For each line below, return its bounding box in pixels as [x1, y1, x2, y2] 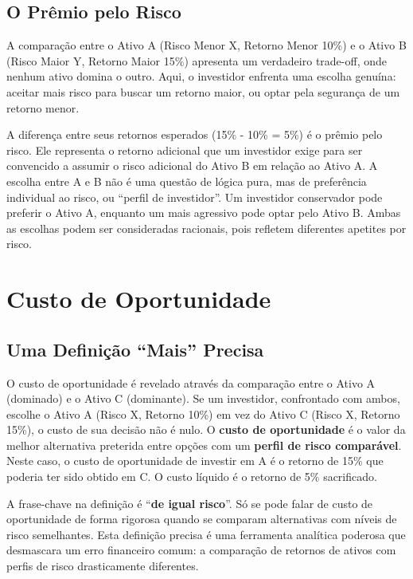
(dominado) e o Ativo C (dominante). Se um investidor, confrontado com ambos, [6, 390, 400, 407]
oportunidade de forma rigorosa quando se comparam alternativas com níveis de [6, 510, 397, 527]
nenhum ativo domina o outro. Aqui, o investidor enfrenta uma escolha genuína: [6, 68, 396, 85]
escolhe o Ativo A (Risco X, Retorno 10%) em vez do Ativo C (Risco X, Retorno [6, 405, 400, 422]
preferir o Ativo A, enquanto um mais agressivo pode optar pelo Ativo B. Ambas [6, 204, 401, 221]
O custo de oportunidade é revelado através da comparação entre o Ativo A [6, 374, 376, 391]
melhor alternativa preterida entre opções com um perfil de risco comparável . [6, 436, 402, 453]
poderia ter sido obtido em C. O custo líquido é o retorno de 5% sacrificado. [6, 468, 377, 485]
